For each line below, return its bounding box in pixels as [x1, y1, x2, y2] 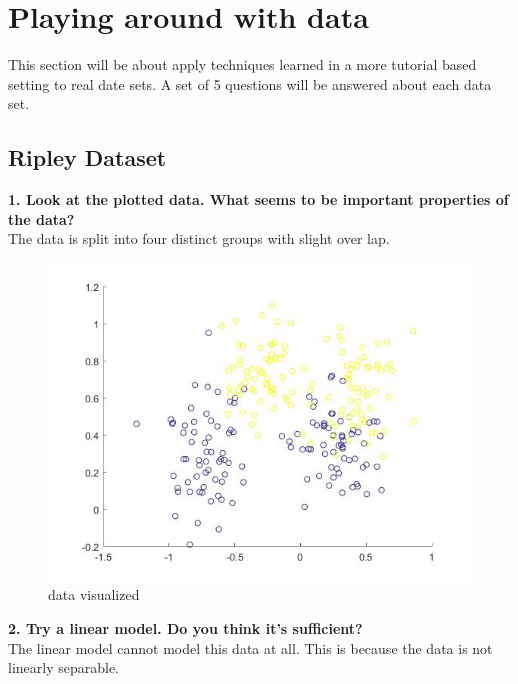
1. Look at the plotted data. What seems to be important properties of [8, 189, 509, 210]
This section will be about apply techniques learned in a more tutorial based [8, 54, 477, 75]
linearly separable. [8, 657, 120, 678]
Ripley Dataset [8, 142, 167, 173]
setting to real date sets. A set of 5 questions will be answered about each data [8, 73, 492, 94]
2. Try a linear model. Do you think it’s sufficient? [8, 618, 363, 639]
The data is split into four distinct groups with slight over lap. [8, 228, 390, 249]
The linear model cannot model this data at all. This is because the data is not [8, 637, 493, 658]
